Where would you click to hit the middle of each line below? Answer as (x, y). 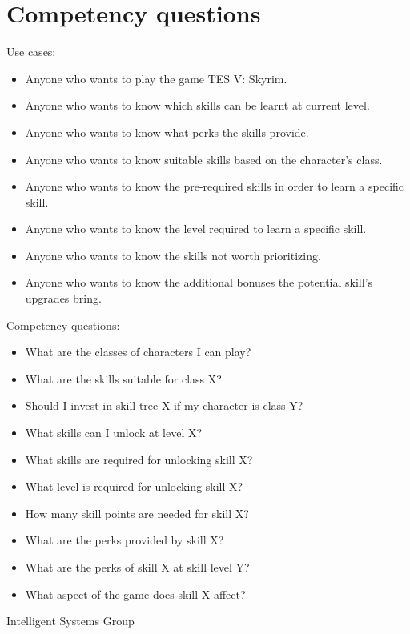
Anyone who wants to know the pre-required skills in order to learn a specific (215, 186)
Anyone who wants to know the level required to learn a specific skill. (196, 229)
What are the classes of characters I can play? (138, 352)
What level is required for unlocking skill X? (134, 486)
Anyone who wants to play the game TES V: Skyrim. (156, 78)
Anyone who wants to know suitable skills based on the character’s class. (204, 159)
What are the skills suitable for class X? (123, 378)
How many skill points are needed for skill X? (137, 513)
